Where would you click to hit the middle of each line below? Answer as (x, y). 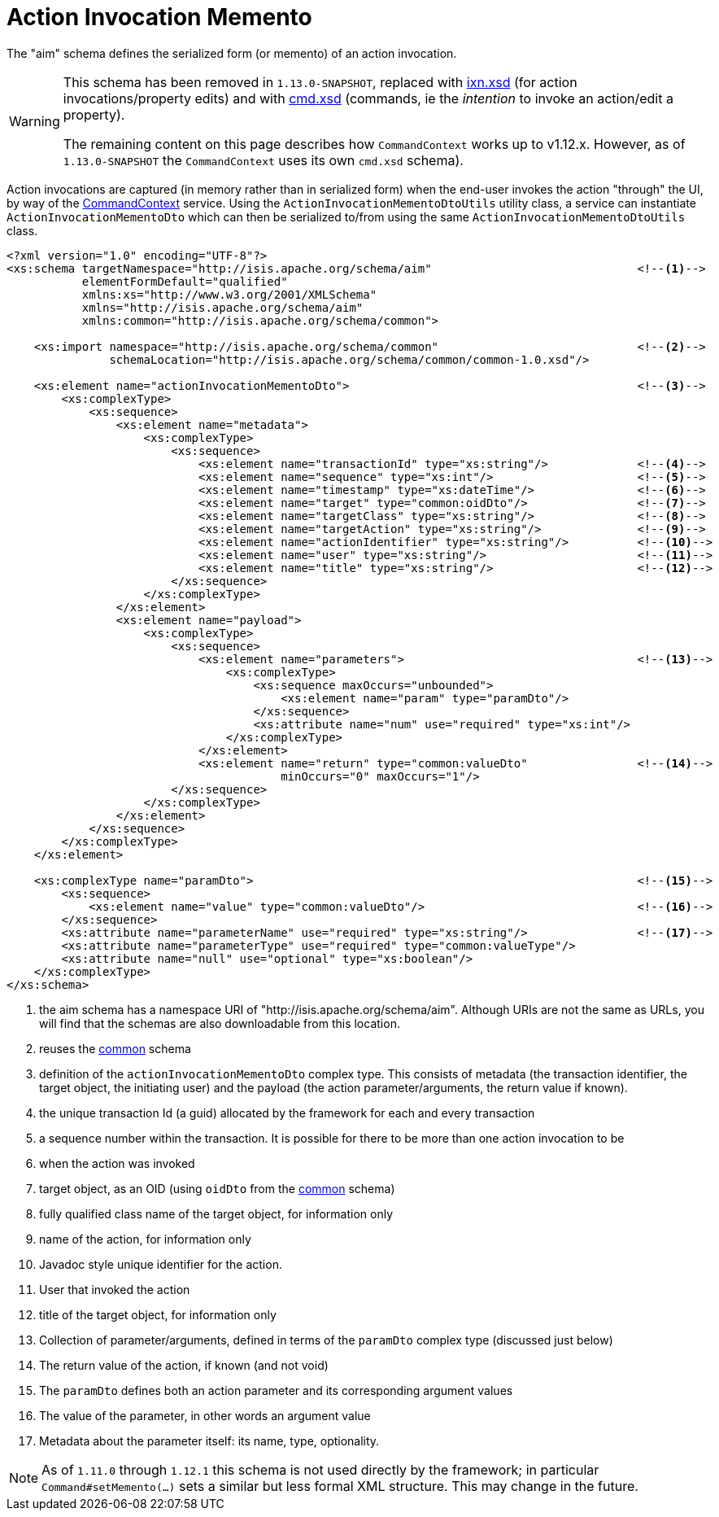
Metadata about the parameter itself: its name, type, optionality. (209, 1440)
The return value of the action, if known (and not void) (184, 1365)
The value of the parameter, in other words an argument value (205, 1415)
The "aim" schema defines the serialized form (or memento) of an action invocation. (232, 53)
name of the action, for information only (145, 1239)
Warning (35, 121)
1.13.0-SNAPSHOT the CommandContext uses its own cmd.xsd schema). (263, 160)
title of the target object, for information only (158, 1314)
